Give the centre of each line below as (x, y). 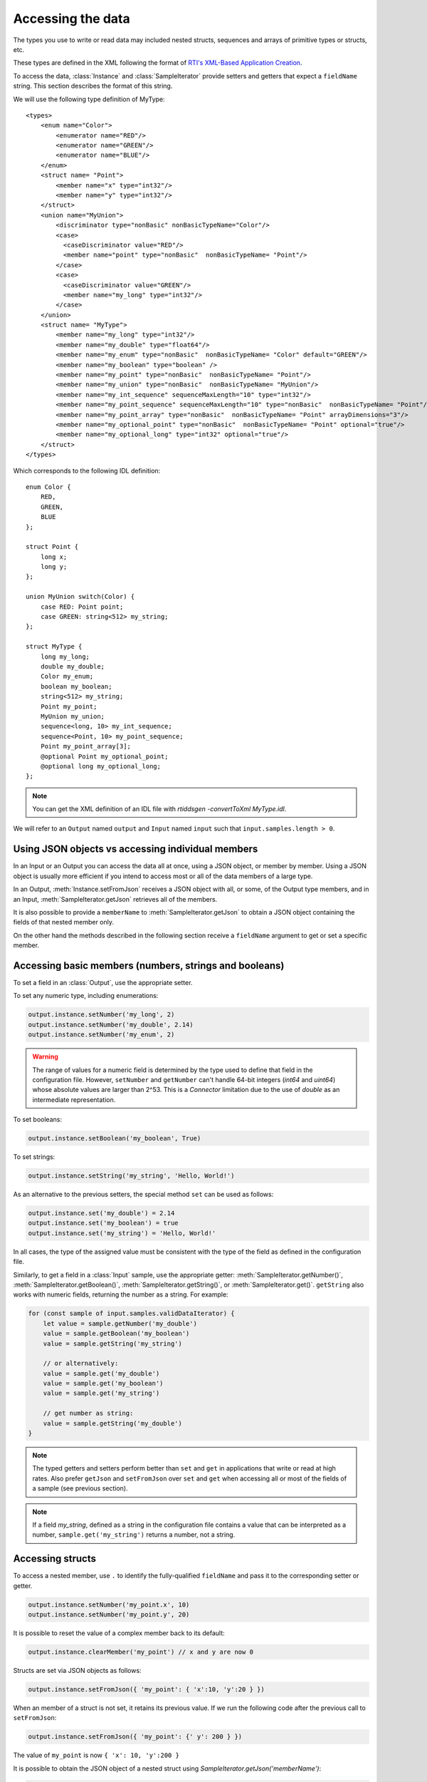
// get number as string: (88, 1413)
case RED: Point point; (82, 607)
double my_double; (73, 666)
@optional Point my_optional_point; (104, 756)
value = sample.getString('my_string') (113, 1343)
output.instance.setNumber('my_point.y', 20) (109, 1615)
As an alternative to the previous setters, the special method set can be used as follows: (143, 1195)
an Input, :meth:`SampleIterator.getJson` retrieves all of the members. (115, 899)
